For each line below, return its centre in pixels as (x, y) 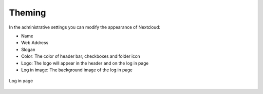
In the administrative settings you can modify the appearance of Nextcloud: (85, 27)
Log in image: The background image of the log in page (77, 70)
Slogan (28, 49)
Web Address (35, 43)
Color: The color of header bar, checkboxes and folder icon (81, 56)
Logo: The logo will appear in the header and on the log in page (85, 63)
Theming (28, 13)
